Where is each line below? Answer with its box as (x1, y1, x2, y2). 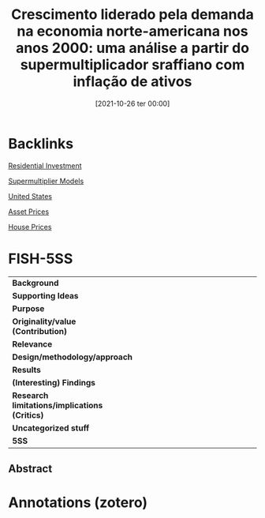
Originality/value (12, 316, 77, 327)
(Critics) (12, 409, 44, 420)
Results (12, 364, 42, 375)
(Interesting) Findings (12, 377, 96, 388)
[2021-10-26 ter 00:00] (95, 99, 170, 108)
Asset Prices (8, 207, 50, 216)
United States (8, 191, 53, 201)
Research (12, 389, 49, 400)
